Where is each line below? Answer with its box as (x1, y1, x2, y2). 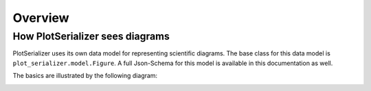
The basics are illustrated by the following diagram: (12, 72, 158, 80)
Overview (12, 10, 69, 25)
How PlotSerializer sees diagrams (12, 30, 170, 42)
